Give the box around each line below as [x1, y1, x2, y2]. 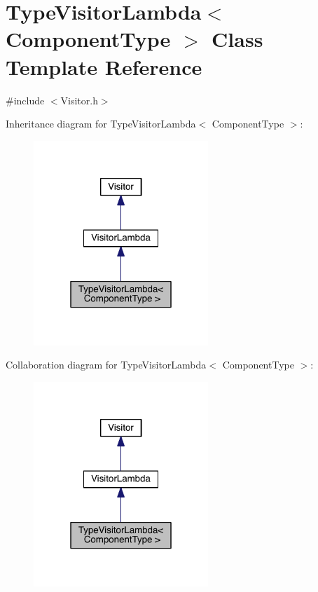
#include [6, 92, 45, 107]
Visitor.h [60, 92, 98, 107]
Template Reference [6, 52, 202, 81]
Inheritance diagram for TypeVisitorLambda [6, 116, 196, 131]
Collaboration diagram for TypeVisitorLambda [6, 357, 207, 372]
